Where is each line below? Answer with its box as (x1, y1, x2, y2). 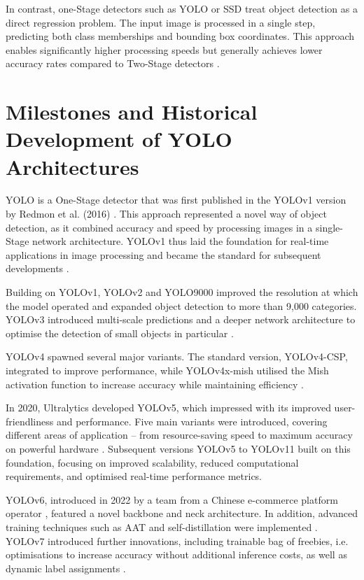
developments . (6, 261, 69, 276)
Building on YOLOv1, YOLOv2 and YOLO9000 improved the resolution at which (6, 285, 358, 299)
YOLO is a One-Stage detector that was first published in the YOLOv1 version (6, 192, 346, 207)
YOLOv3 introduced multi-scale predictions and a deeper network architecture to (6, 312, 356, 327)
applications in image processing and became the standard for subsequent (6, 247, 321, 262)
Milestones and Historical (6, 97, 258, 126)
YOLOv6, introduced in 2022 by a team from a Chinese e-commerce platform (6, 492, 338, 507)
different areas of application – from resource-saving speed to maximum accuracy (6, 427, 353, 442)
